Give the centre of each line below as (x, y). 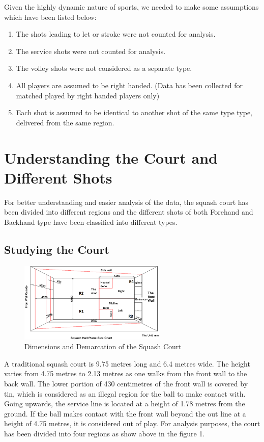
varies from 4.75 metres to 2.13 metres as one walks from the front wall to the (126, 373)
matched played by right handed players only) (88, 95)
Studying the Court (57, 249)
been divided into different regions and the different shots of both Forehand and (129, 212)
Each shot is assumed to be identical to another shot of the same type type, (134, 112)
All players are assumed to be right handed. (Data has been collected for (129, 85)
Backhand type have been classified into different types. (91, 222)
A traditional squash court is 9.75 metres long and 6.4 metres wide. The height (127, 363)
